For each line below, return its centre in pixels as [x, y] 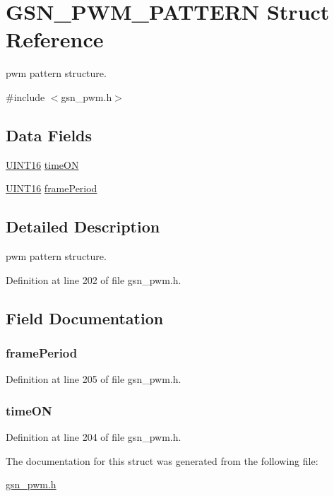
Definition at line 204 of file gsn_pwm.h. [94, 437]
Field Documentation [85, 318]
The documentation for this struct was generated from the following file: [162, 460]
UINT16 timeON [42, 164]
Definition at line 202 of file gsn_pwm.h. [94, 279]
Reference [55, 39]
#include [25, 96]
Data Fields [49, 135]
